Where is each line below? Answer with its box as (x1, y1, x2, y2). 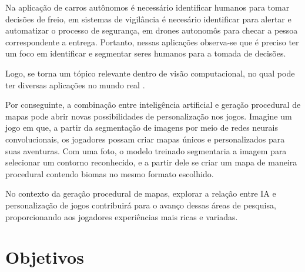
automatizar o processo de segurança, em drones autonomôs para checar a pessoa (5, 24, 298, 37)
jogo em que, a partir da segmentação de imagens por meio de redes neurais (5, 121, 279, 134)
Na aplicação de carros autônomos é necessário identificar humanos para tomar (5, 1, 290, 13)
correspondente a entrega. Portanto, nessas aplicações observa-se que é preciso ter (5, 35, 299, 48)
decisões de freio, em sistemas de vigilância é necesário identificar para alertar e (5, 12, 291, 25)
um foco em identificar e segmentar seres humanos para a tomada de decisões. (5, 47, 286, 59)
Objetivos (5, 245, 84, 269)
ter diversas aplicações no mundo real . (5, 78, 145, 91)
